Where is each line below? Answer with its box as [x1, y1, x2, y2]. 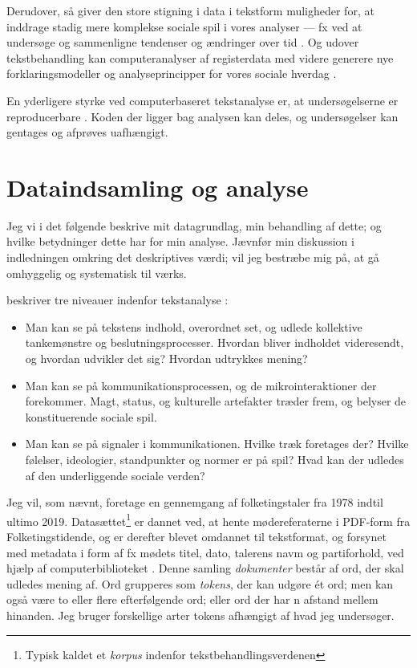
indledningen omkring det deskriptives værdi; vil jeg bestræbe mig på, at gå [6, 249, 379, 266]
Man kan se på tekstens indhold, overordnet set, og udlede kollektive [25, 318, 362, 335]
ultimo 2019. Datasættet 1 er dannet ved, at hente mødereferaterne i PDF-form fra [6, 510, 411, 529]
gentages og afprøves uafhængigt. [6, 124, 168, 141]
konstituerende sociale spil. [25, 408, 157, 425]
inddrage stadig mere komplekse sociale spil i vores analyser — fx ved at [6, 18, 362, 35]
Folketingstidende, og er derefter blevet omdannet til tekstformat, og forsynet [6, 528, 387, 545]
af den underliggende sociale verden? [25, 466, 205, 483]
